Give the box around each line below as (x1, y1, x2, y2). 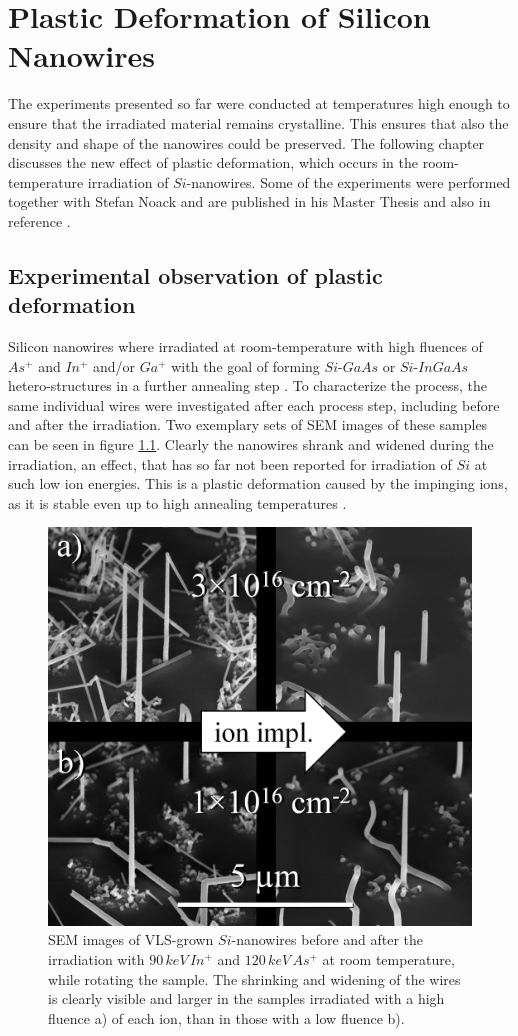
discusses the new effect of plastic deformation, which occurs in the (8, 152, 418, 173)
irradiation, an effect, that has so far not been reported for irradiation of (8, 453, 452, 474)
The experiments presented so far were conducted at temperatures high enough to (8, 93, 510, 114)
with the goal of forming (171, 355, 320, 376)
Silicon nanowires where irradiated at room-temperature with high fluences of (8, 336, 483, 357)
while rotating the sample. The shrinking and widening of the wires (48, 968, 461, 989)
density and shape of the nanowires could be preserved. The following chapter (8, 132, 485, 153)
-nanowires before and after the (231, 929, 424, 950)
